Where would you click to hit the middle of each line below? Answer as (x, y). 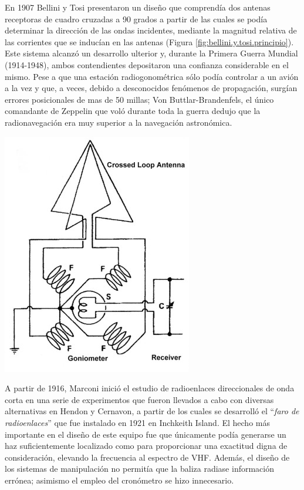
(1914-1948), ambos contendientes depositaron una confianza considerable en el (147, 64)
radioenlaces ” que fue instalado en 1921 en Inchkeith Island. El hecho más (137, 422)
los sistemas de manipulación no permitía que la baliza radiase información (140, 469)
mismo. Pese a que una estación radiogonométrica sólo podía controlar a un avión (152, 76)
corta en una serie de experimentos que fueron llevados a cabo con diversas (139, 399)
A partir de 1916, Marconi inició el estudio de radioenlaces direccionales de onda (150, 388)
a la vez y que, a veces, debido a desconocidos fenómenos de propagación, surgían (151, 88)
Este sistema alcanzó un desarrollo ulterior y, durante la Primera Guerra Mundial (151, 53)
